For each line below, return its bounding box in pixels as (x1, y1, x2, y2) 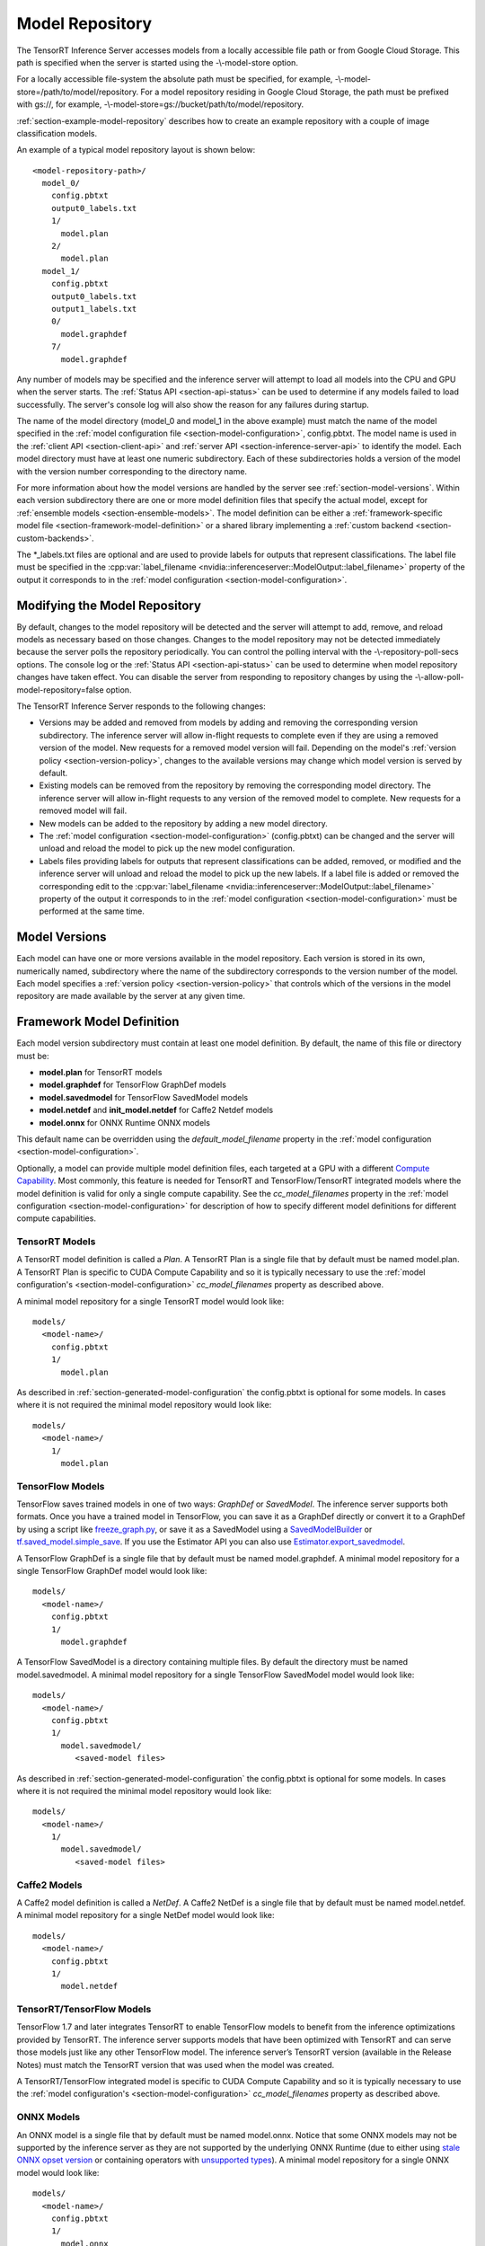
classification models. (16, 128, 98, 138)
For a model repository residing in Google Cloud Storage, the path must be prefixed (140, 86, 449, 97)
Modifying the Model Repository (16, 597, 202, 613)
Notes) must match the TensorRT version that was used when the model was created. (16, 2059, 335, 2070)
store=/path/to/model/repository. (16, 86, 139, 97)
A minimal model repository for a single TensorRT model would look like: (16, 1295, 285, 1306)
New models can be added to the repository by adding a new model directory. (39, 818, 328, 828)
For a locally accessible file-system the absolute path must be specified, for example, (16, 74, 333, 84)
